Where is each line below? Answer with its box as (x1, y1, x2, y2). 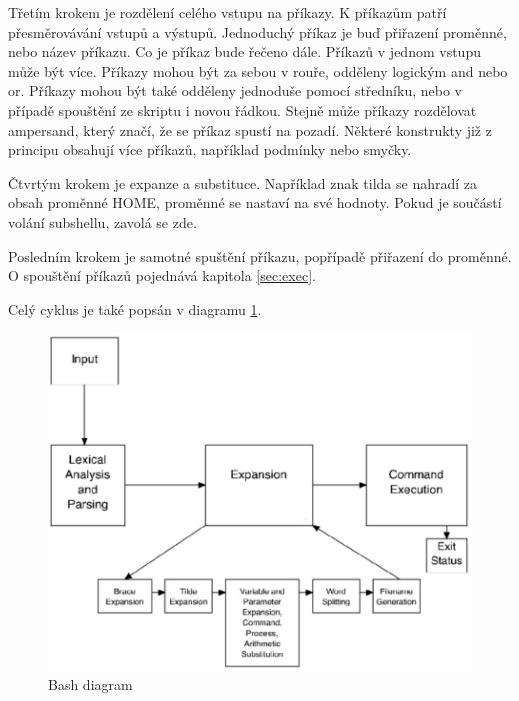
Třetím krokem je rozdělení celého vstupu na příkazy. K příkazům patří (8, 2, 447, 22)
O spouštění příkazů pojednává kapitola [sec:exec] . (8, 265, 316, 286)
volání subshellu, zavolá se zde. (8, 211, 197, 232)
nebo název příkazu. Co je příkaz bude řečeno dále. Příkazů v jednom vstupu (8, 41, 481, 62)
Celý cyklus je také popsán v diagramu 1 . (8, 298, 262, 319)
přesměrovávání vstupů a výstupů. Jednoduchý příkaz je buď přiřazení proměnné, (8, 21, 507, 42)
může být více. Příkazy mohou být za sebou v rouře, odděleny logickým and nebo (8, 60, 508, 81)
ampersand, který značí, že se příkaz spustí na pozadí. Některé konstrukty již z (8, 119, 492, 140)
